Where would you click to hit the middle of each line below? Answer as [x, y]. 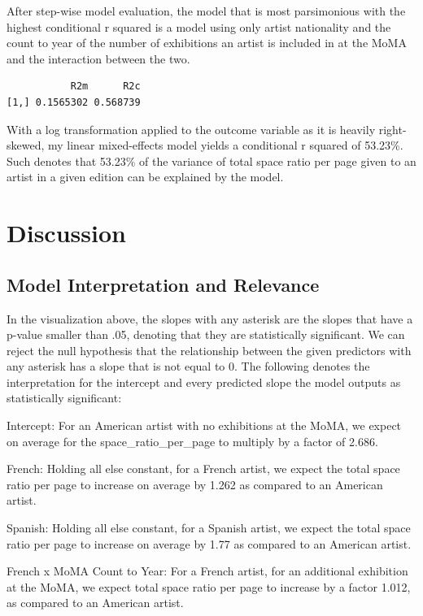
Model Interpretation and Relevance [163, 284]
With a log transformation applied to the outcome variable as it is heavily [191, 129]
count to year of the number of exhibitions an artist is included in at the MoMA [207, 43]
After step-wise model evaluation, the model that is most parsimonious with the [206, 11]
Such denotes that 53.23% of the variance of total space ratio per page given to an [211, 161]
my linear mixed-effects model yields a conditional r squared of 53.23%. [226, 145]
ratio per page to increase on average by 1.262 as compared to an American [195, 484]
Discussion [66, 233]
